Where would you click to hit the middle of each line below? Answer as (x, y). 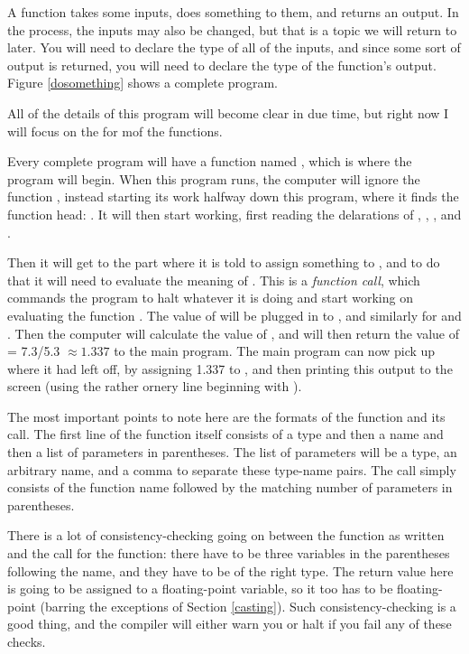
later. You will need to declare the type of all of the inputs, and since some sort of (234, 47)
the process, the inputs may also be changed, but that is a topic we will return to (232, 29)
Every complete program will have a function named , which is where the (210, 161)
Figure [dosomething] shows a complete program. (143, 83)
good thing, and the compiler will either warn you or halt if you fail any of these (230, 624)
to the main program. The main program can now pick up (275, 351)
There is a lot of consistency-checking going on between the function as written (226, 535)
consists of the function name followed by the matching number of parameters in (230, 487)
